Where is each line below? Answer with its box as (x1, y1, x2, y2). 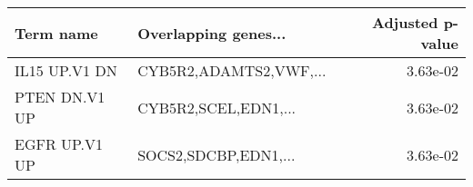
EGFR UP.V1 (15, 133, 104, 154)
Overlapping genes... (137, 22, 287, 44)
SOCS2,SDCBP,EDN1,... (137, 143, 296, 165)
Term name (15, 22, 98, 44)
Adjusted (371, 12, 438, 33)
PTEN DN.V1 (15, 86, 106, 107)
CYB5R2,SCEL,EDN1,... (137, 96, 297, 118)
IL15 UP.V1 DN (15, 60, 117, 81)
